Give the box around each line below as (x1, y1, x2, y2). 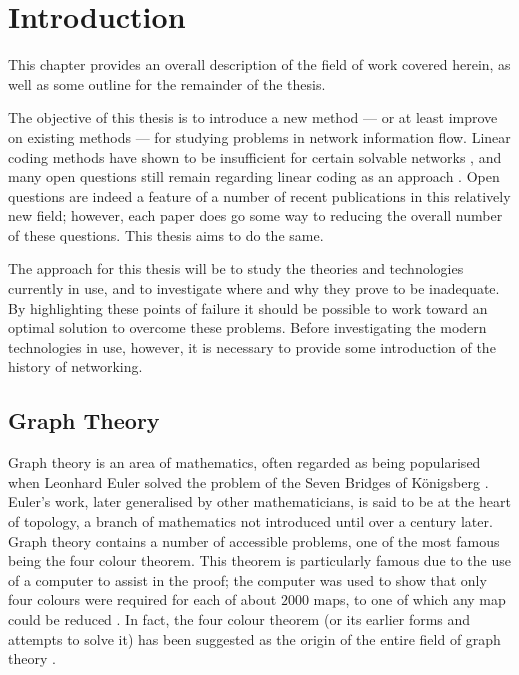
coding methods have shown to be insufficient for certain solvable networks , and (8, 146, 502, 167)
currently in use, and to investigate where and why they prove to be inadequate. (8, 278, 500, 299)
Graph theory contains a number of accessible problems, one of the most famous (8, 530, 500, 551)
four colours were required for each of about (8, 589, 277, 610)
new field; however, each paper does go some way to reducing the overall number (8, 205, 503, 226)
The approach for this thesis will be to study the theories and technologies (8, 258, 464, 279)
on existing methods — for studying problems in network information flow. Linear (8, 126, 511, 147)
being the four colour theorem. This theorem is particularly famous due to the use (8, 550, 511, 571)
